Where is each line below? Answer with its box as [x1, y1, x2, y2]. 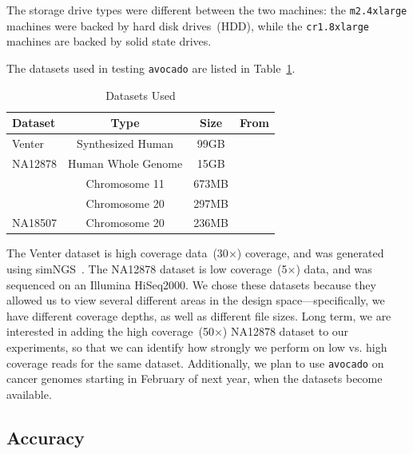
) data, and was [296, 261, 372, 277]
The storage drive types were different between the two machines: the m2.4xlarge [6, 2, 407, 18]
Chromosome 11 [85, 174, 165, 191]
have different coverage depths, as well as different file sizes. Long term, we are [6, 307, 391, 324]
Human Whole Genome [68, 154, 183, 171]
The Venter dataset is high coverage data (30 [6, 245, 228, 261]
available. [6, 385, 52, 402]
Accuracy [6, 424, 85, 449]
